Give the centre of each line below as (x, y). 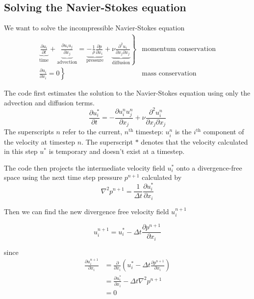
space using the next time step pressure (63, 177)
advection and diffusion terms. (49, 102)
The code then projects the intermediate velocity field (85, 167)
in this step (21, 151)
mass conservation (169, 74)
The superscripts (29, 132)
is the (183, 132)
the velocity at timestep (40, 141)
